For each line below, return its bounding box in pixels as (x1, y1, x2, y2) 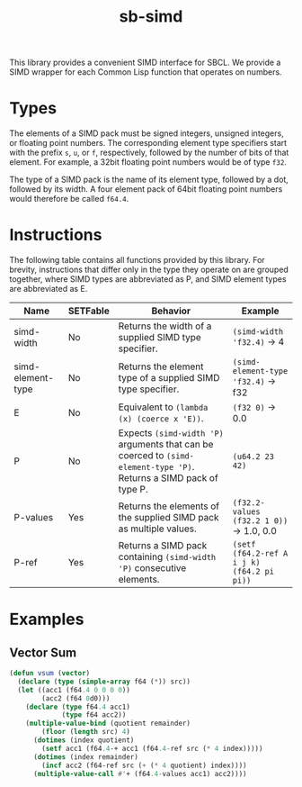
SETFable (67, 304, 110, 317)
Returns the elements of (118, 500, 220, 512)
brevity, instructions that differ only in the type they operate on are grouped (9, 264, 289, 276)
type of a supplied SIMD (118, 372, 220, 384)
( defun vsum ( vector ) (9, 669, 91, 678)
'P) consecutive (118, 562, 187, 574)
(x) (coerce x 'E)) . (118, 412, 204, 425)
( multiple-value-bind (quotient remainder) (25, 719, 191, 728)
